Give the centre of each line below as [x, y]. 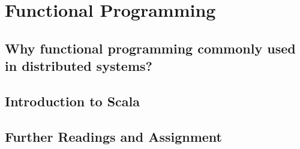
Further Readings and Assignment [113, 136]
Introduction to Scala [73, 101]
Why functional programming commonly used [150, 48]
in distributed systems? [79, 66]
